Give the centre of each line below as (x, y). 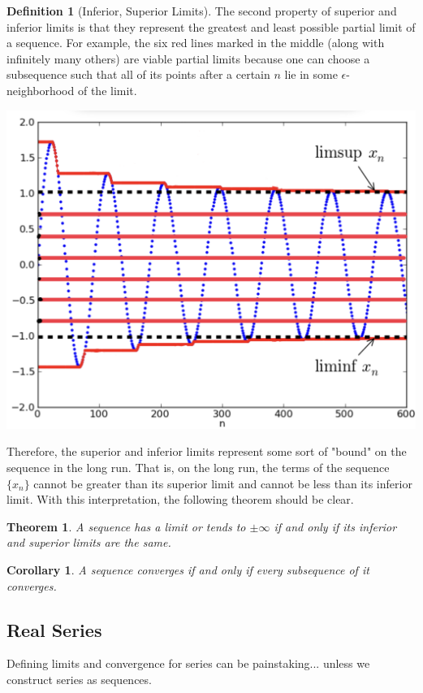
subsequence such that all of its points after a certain (138, 74)
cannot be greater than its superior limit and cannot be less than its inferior (223, 483)
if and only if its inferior (335, 526)
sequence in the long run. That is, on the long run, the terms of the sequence (198, 468)
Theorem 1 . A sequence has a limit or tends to (126, 526)
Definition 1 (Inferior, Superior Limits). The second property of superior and (202, 11)
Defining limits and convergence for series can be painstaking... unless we (188, 663)
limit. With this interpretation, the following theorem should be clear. (180, 499)
